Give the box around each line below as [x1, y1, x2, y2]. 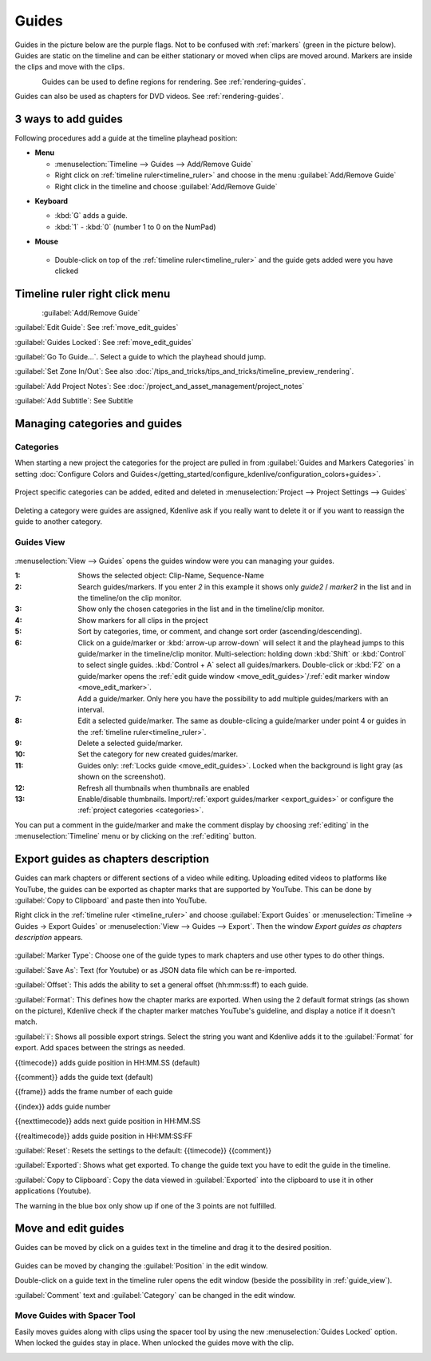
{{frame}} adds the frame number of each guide [14, 1087, 173, 1097]
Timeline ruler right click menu [14, 287, 171, 300]
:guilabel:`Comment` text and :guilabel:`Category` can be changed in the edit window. [14, 1290, 295, 1299]
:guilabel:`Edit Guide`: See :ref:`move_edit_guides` [14, 323, 179, 332]
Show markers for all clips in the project [77, 615, 208, 625]
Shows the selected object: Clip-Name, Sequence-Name [77, 571, 265, 581]
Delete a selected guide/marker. [77, 739, 183, 748]
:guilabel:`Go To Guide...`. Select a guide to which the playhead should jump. [14, 352, 267, 361]
